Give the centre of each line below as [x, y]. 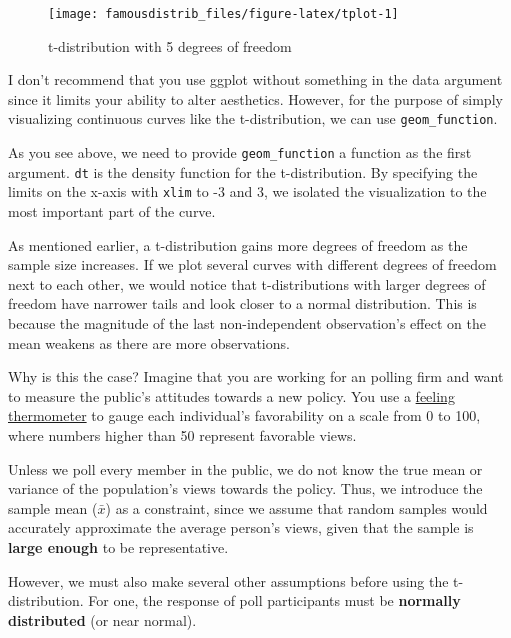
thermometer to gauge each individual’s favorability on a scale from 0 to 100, [244, 415]
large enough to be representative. [118, 546]
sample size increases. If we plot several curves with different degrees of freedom [252, 264]
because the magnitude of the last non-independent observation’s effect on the [247, 323]
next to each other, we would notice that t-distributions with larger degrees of [247, 283]
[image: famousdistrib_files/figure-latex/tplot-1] [223, 14]
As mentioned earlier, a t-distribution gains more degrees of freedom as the [238, 244]
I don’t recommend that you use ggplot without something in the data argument [255, 79]
